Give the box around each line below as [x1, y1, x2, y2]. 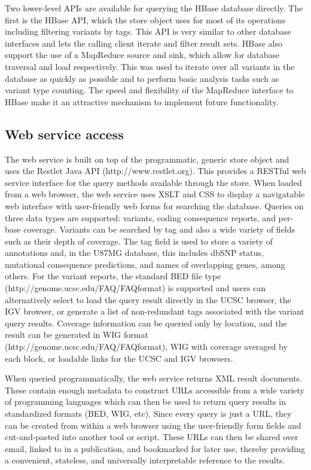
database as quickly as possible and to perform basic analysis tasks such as [5, 72, 279, 84]
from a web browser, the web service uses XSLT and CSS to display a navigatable [5, 188, 305, 200]
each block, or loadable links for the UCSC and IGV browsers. [5, 352, 233, 364]
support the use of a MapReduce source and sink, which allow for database [5, 48, 280, 61]
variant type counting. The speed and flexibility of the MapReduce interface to [5, 84, 294, 96]
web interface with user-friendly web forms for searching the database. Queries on [5, 199, 304, 212]
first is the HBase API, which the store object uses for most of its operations [5, 13, 286, 26]
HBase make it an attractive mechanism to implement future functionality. [5, 95, 279, 108]
